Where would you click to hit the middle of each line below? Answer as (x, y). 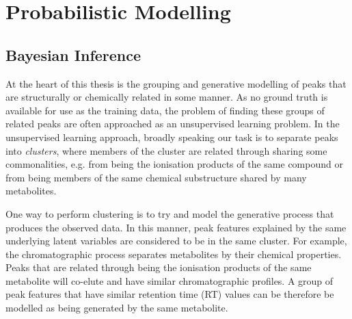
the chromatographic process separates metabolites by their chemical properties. (174, 254)
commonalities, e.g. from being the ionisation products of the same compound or (174, 164)
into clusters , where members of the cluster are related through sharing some (166, 150)
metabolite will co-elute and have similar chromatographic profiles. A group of (170, 280)
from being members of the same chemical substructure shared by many (156, 177)
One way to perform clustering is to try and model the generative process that (170, 213)
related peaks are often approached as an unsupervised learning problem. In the (173, 124)
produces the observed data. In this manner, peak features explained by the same (176, 227)
